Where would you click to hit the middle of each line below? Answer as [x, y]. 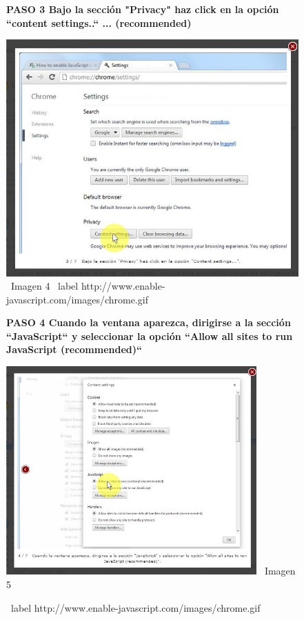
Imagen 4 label [44, 286]
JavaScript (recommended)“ [74, 349]
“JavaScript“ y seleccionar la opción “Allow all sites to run [150, 336]
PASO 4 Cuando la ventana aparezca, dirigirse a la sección [149, 322]
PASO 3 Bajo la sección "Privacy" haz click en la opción [143, 9]
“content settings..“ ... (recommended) [99, 22]
